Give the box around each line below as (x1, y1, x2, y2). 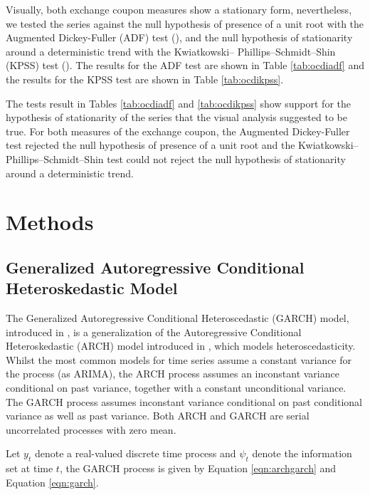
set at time (6, 461, 53, 476)
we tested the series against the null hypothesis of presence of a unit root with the (6, 16, 364, 31)
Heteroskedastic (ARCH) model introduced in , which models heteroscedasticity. (6, 338, 356, 353)
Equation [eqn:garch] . (6, 474, 99, 489)
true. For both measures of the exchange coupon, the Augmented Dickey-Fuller (6, 123, 350, 138)
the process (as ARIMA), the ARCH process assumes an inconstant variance (6, 366, 339, 381)
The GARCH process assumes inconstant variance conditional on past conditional (6, 394, 363, 409)
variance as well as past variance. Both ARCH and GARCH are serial (6, 408, 310, 423)
